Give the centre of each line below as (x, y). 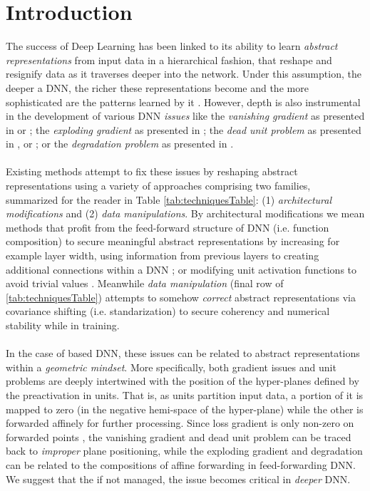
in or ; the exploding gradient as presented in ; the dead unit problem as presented (184, 129)
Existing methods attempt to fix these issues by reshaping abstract (152, 171)
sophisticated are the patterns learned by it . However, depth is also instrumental (183, 102)
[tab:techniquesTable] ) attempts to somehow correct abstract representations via (181, 297)
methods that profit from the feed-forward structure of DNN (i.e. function (168, 227)
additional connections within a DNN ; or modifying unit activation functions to (181, 269)
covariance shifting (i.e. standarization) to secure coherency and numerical (168, 311)
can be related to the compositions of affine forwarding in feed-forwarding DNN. (181, 464)
